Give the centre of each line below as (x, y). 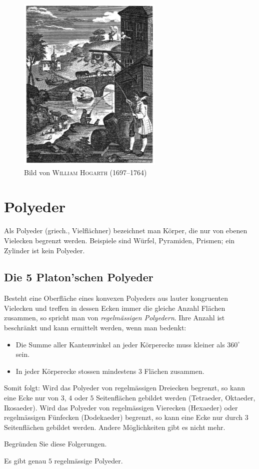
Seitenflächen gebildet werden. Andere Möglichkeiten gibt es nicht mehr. (115, 427)
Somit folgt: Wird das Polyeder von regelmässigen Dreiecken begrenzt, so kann (124, 388)
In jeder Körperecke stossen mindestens (76, 371)
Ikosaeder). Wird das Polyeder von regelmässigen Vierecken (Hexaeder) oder (121, 407)
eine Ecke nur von (31, 398)
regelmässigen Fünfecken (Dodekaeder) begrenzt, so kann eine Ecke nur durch (123, 417)
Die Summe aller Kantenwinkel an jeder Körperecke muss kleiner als (120, 344)
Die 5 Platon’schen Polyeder (79, 277)
